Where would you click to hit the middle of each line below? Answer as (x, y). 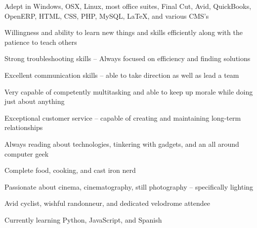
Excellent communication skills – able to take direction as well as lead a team (122, 75)
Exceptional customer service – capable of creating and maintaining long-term (123, 117)
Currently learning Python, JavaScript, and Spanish (83, 219)
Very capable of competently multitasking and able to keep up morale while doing (129, 91)
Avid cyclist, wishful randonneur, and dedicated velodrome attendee (107, 203)
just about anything (35, 101)
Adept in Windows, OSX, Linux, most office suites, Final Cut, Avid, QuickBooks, (128, 6)
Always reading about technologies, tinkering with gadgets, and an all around (122, 144)
